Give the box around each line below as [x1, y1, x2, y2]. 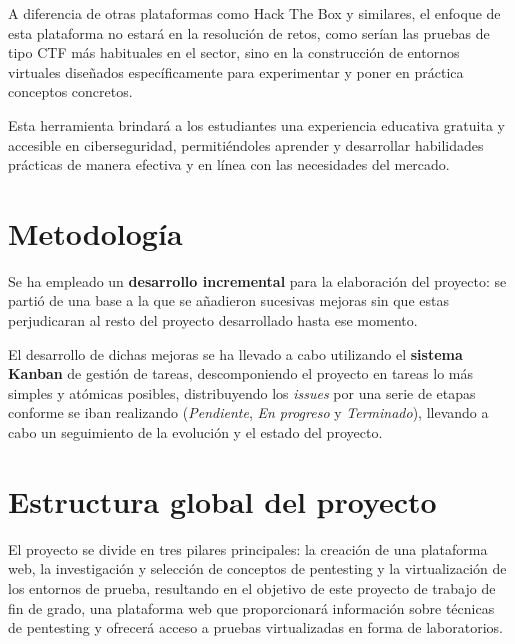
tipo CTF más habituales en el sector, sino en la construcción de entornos [8, 42, 460, 63]
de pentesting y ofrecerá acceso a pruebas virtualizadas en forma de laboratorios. [8, 617, 503, 638]
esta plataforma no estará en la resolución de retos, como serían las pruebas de [8, 22, 490, 43]
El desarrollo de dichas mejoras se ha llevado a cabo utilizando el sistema [8, 343, 463, 364]
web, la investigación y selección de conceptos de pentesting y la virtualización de [8, 558, 507, 579]
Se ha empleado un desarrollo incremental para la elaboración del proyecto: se [8, 270, 507, 291]
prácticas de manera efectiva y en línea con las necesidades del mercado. [8, 154, 450, 175]
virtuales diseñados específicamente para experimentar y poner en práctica [8, 61, 464, 82]
